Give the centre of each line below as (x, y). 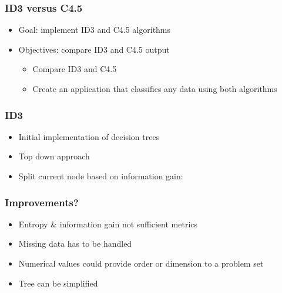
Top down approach (54, 156)
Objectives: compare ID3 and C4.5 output (94, 49)
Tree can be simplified (58, 283)
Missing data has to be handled (75, 243)
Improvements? (42, 202)
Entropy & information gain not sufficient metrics (108, 224)
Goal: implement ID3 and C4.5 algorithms (95, 30)
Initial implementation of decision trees (89, 136)
